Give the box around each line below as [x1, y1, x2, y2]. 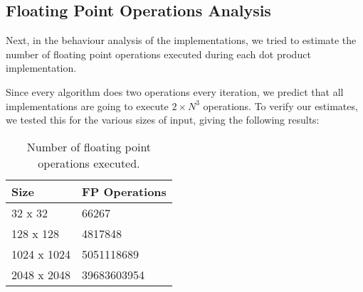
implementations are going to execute [6, 98, 169, 113]
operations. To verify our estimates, [203, 98, 358, 113]
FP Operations [82, 183, 167, 200]
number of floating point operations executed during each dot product [6, 46, 311, 61]
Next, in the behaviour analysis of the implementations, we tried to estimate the [6, 33, 357, 48]
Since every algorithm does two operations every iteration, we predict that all [6, 84, 344, 99]
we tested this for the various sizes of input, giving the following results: [6, 112, 320, 127]
